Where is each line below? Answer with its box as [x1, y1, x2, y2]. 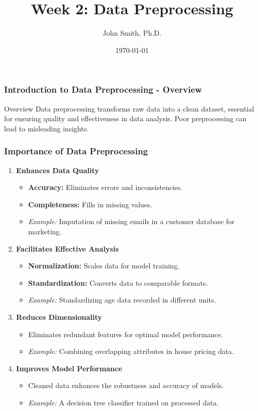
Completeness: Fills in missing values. [28, 199, 152, 209]
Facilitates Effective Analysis [16, 243, 119, 254]
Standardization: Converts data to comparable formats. [28, 277, 208, 288]
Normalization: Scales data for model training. [28, 260, 180, 271]
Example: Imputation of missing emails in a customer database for [28, 216, 235, 227]
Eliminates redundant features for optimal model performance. [28, 328, 223, 339]
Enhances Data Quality [16, 165, 100, 175]
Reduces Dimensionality [16, 311, 102, 322]
